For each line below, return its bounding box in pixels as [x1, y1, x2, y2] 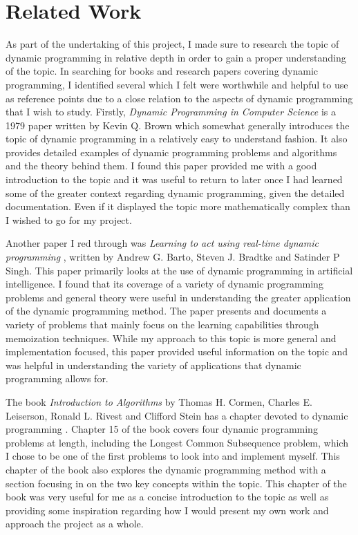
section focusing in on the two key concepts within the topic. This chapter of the [6, 476, 347, 490]
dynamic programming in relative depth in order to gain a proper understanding [6, 50, 346, 64]
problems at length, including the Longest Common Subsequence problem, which [6, 435, 348, 449]
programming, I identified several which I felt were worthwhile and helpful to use [6, 77, 348, 91]
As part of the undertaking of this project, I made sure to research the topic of [6, 37, 339, 51]
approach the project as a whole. [6, 516, 144, 531]
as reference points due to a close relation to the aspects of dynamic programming [6, 91, 353, 105]
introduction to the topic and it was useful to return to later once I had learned [6, 172, 343, 187]
